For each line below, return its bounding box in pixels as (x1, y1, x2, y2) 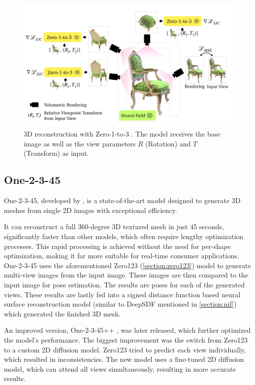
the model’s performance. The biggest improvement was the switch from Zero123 (4, 334, 248, 345)
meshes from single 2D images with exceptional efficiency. (4, 205, 177, 215)
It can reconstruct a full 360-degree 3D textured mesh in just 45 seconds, (4, 221, 224, 232)
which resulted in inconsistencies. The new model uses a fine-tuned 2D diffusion (4, 354, 244, 364)
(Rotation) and (145, 138, 191, 148)
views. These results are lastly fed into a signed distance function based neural (4, 289, 241, 299)
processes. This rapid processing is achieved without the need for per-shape (4, 241, 231, 251)
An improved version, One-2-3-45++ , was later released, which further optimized (4, 325, 251, 335)
